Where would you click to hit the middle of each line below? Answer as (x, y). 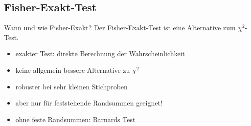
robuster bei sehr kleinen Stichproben (71, 86)
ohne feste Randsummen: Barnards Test (75, 119)
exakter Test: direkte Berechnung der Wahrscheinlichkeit (100, 53)
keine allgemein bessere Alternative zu (73, 70)
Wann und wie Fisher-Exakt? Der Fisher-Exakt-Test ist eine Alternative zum (120, 28)
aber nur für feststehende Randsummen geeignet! (89, 103)
